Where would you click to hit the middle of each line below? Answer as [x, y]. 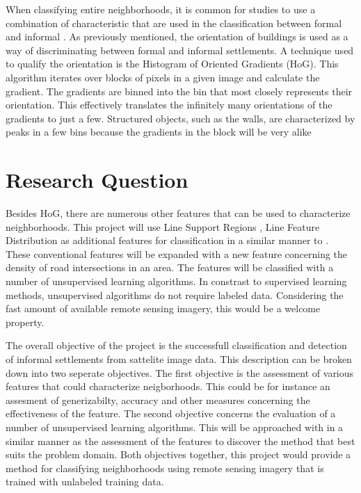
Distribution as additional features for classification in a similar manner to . [167, 240]
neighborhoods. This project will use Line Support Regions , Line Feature [163, 226]
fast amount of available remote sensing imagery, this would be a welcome [163, 308]
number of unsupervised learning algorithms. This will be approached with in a [175, 427]
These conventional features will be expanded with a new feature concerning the [177, 253]
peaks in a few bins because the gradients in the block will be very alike [159, 132]
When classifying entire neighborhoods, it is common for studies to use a [161, 9]
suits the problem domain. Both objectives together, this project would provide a [178, 454]
